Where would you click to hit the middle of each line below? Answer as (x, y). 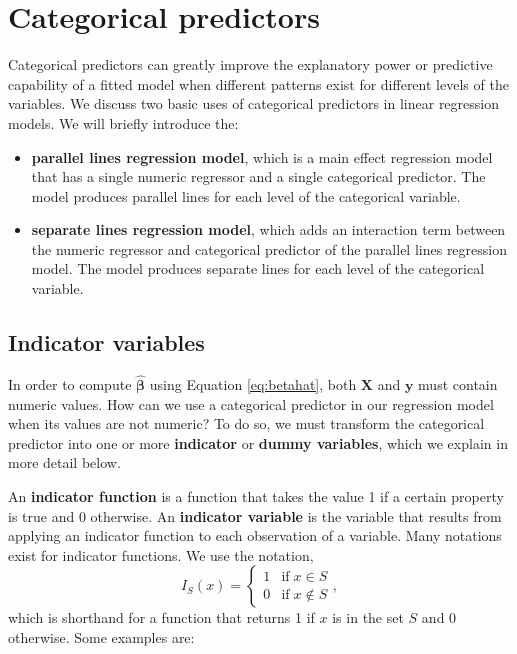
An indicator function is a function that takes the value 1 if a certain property (256, 496)
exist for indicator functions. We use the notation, (161, 554)
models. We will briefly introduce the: (123, 122)
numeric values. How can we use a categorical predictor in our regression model (251, 403)
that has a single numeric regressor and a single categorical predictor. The (258, 176)
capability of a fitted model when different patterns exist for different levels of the (258, 83)
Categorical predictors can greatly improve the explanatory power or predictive (250, 64)
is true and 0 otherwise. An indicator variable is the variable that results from (255, 515)
